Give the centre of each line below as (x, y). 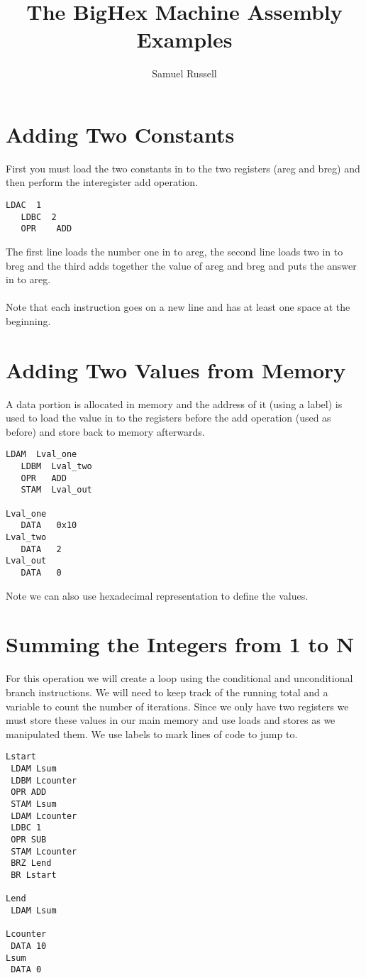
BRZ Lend (31, 863)
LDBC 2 (39, 217)
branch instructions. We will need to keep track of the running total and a (167, 692)
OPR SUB (29, 839)
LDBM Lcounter (44, 780)
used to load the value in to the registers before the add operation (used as (168, 418)
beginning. (28, 320)
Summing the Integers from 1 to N (180, 644)
